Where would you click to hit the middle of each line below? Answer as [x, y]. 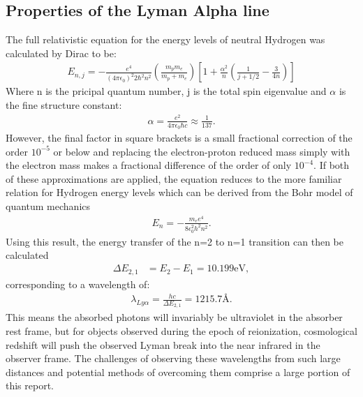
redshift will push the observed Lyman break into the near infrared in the [163, 344]
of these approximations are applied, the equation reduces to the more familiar [174, 178]
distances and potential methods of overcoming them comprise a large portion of [178, 372]
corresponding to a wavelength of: [78, 284]
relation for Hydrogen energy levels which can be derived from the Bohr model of [179, 192]
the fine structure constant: [64, 105]
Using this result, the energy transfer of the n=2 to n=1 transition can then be [175, 241]
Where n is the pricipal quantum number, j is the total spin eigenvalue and [166, 91]
